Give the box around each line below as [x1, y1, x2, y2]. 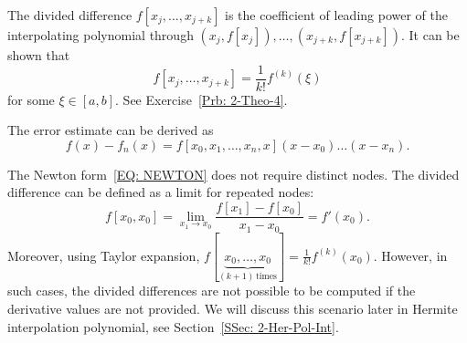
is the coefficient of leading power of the [225, 5, 448, 24]
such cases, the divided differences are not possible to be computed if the [7, 281, 416, 300]
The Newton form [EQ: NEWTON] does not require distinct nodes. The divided [7, 164, 460, 183]
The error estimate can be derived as [7, 120, 214, 140]
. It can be [400, 26, 460, 44]
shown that [7, 46, 70, 64]
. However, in [373, 245, 448, 265]
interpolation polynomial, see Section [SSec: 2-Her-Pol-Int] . [7, 317, 339, 336]
